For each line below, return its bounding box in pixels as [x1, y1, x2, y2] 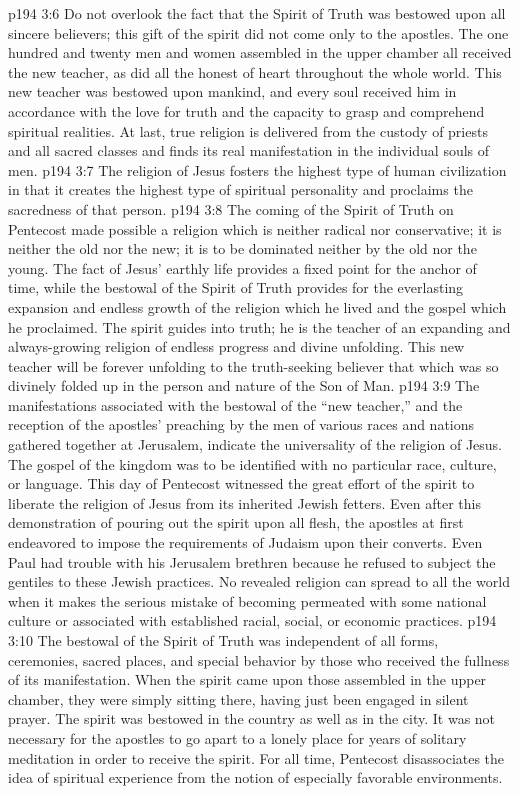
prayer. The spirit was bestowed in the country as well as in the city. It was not [8, 708, 496, 729]
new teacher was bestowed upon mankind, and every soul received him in [8, 81, 457, 102]
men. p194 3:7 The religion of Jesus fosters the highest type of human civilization [8, 159, 507, 180]
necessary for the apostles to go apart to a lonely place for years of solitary [8, 727, 467, 748]
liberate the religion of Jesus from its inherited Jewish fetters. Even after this [8, 492, 482, 513]
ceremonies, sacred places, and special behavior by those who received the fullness [8, 649, 510, 670]
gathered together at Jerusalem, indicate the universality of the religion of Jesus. [8, 434, 503, 455]
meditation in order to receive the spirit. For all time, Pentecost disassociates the [8, 747, 505, 768]
